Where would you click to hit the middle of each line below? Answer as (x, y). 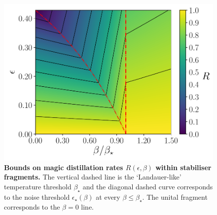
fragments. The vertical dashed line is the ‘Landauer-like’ (93, 177)
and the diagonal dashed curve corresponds (148, 186)
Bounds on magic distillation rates (64, 167)
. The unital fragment (175, 197)
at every (108, 197)
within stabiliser (183, 167)
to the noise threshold (37, 197)
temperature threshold (38, 186)
